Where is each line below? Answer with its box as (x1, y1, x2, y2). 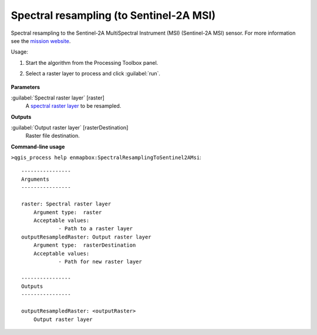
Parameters (11, 83, 41, 91)
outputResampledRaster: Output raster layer (21, 233, 152, 240)
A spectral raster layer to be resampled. (25, 102, 122, 110)
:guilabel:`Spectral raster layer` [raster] (11, 94, 105, 101)
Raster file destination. (25, 132, 80, 140)
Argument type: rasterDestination (33, 242, 136, 248)
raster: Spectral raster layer (21, 201, 112, 207)
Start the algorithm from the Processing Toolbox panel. (25, 59, 158, 66)
